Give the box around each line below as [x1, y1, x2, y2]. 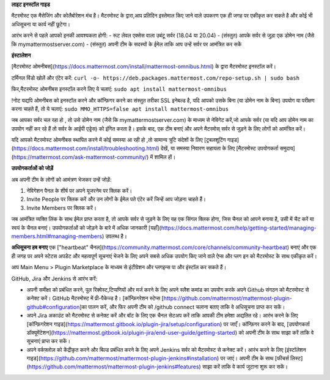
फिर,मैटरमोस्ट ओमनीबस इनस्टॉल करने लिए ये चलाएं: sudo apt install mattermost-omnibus [11, 86, 227, 93]
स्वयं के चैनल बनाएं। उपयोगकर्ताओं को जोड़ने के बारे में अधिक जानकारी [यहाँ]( [11, 224, 161, 231]
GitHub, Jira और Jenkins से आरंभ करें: [11, 275, 98, 282]
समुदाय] [279, 144, 296, 152]
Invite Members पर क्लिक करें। [26, 204, 97, 211]
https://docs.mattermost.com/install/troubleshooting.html [13, 144, 158, 152]
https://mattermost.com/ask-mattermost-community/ [13, 153, 147, 160]
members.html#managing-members [11, 233, 103, 240]
